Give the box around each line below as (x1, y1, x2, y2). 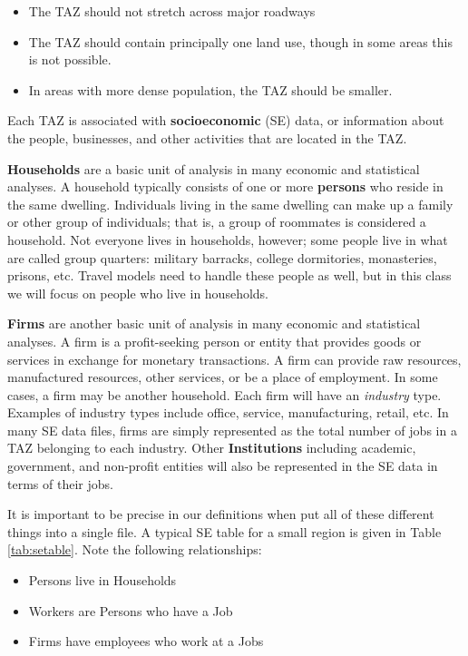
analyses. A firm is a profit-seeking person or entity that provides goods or (7, 331, 422, 350)
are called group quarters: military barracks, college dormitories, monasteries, (7, 248, 437, 267)
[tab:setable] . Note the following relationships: (7, 540, 262, 559)
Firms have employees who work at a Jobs (28, 632, 264, 651)
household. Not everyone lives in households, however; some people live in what (7, 230, 448, 249)
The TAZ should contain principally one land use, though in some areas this (28, 32, 453, 51)
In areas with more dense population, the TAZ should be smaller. (28, 80, 393, 99)
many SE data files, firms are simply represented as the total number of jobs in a (7, 420, 457, 439)
